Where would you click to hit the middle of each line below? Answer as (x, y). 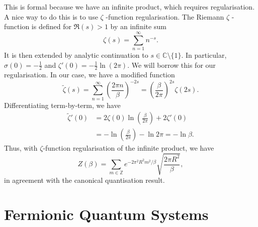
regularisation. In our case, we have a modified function (90, 75)
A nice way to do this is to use (51, 16)
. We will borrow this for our (171, 65)
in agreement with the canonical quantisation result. (84, 180)
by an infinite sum (138, 26)
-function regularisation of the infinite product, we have (128, 148)
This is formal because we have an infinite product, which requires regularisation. (130, 7)
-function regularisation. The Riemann (165, 16)
